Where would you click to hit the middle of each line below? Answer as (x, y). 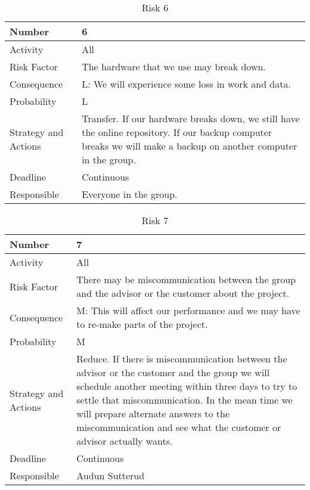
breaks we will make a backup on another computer (190, 146)
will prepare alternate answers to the (153, 413)
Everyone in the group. (130, 194)
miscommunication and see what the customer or (179, 427)
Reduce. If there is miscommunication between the (182, 359)
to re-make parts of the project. (142, 324)
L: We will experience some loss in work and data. (186, 84)
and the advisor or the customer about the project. (183, 293)
